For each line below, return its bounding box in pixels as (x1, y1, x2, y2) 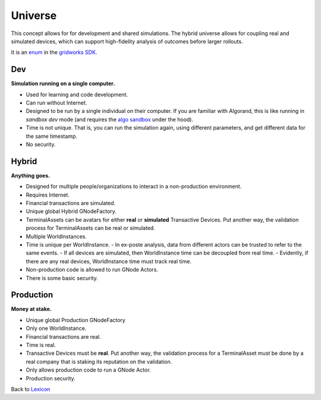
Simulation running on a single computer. (11, 80, 115, 87)
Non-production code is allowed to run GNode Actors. (26, 266, 159, 273)
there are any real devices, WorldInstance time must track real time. (26, 257, 191, 264)
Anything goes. (11, 172, 51, 179)
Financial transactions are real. (26, 333, 101, 340)
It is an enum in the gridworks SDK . (11, 49, 97, 56)
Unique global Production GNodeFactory (26, 316, 126, 323)
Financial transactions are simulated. (26, 200, 116, 207)
